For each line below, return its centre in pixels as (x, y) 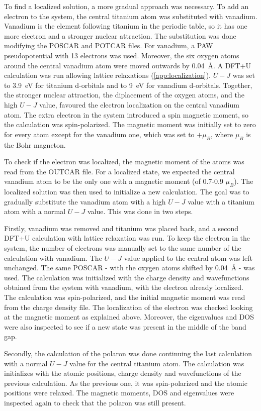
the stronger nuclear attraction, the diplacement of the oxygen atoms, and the (124, 95)
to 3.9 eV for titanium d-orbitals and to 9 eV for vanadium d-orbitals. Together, (128, 85)
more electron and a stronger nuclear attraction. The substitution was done (120, 35)
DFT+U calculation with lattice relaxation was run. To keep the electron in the (127, 238)
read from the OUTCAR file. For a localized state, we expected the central (119, 171)
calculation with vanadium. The (53, 258)
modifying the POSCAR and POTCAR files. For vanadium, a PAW (109, 45)
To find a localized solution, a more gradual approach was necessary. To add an (126, 6)
